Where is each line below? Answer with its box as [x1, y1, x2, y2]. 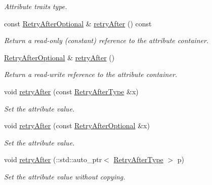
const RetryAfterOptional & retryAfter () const [4, 18, 152, 28]
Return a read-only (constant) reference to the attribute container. [4, 35, 209, 46]
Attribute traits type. [4, 1, 67, 11]
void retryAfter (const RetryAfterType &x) [4, 86, 139, 96]
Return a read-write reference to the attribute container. [4, 69, 178, 80]
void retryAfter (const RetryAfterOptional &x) [4, 120, 150, 131]
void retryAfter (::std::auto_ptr [4, 154, 102, 165]
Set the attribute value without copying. [4, 171, 125, 181]
